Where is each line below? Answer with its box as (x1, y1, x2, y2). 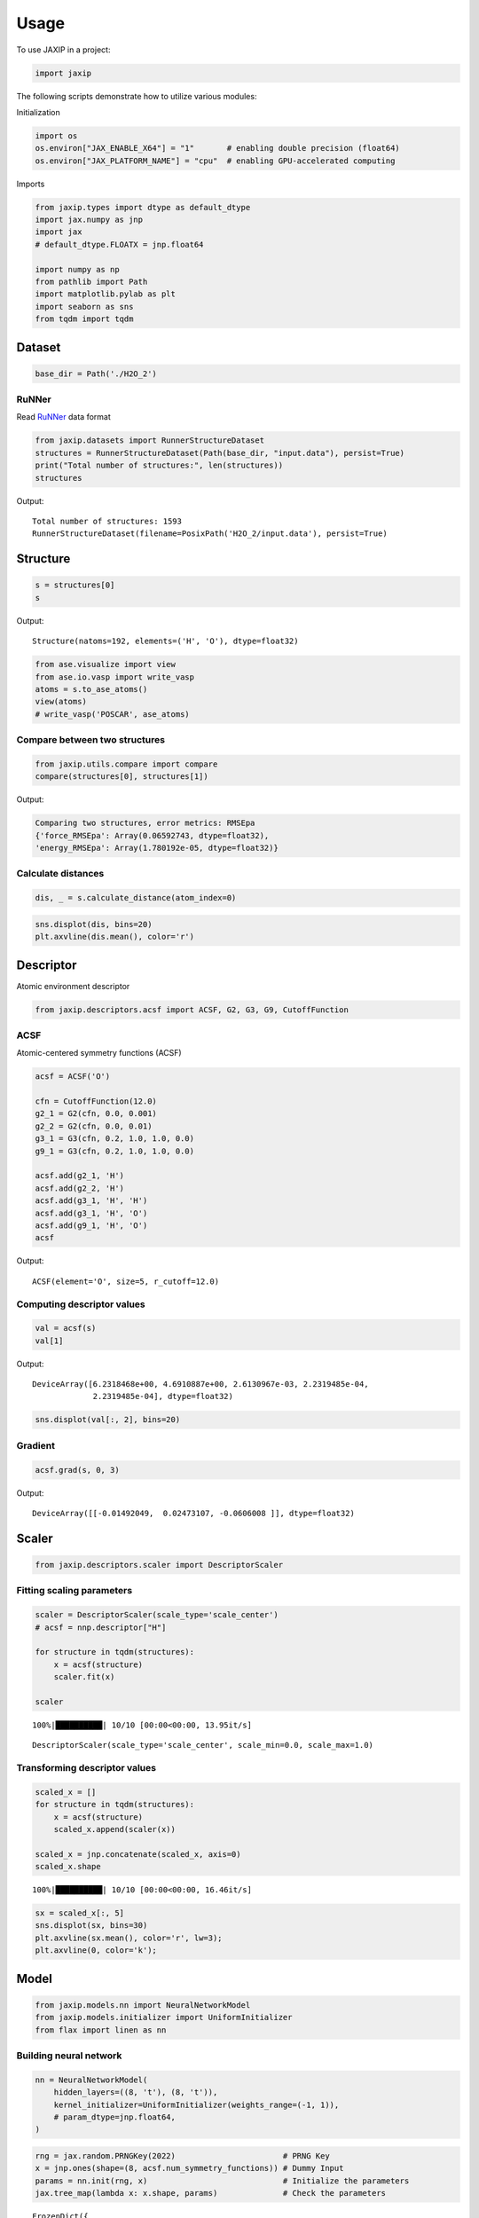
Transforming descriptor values (16, 1761, 157, 1774)
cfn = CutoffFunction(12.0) (35, 1097, 157, 1106)
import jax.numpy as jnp (35, 215, 144, 225)
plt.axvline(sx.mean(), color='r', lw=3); (35, 1932, 223, 1943)
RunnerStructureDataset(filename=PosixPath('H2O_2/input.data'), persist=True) (32, 529, 388, 539)
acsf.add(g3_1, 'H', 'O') (35, 1207, 148, 1218)
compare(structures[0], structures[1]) (35, 772, 208, 782)
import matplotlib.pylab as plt (35, 289, 177, 299)
